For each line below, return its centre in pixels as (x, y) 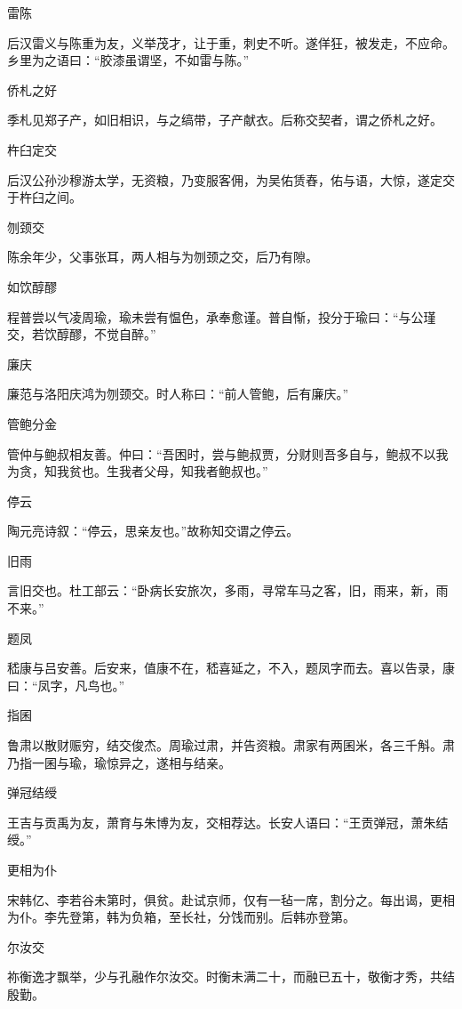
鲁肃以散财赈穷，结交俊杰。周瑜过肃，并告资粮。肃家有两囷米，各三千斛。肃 (231, 745)
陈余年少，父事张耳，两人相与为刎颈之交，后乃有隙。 (163, 257)
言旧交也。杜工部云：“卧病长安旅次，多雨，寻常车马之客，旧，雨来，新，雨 (228, 590)
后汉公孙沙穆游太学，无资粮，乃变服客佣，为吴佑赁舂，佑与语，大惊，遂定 (225, 179)
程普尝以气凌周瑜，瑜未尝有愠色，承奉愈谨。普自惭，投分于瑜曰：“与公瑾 (222, 316)
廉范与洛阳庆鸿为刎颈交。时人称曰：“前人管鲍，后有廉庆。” (178, 394)
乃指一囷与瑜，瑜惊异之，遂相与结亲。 (119, 762)
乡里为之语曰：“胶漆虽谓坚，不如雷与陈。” (128, 60)
